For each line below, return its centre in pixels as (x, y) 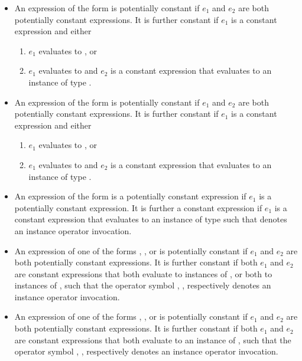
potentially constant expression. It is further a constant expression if (138, 207)
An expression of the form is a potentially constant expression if (130, 196)
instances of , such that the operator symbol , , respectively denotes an (143, 285)
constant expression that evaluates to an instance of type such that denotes (151, 219)
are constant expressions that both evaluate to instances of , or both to (143, 273)
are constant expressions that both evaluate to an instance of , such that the (153, 339)
